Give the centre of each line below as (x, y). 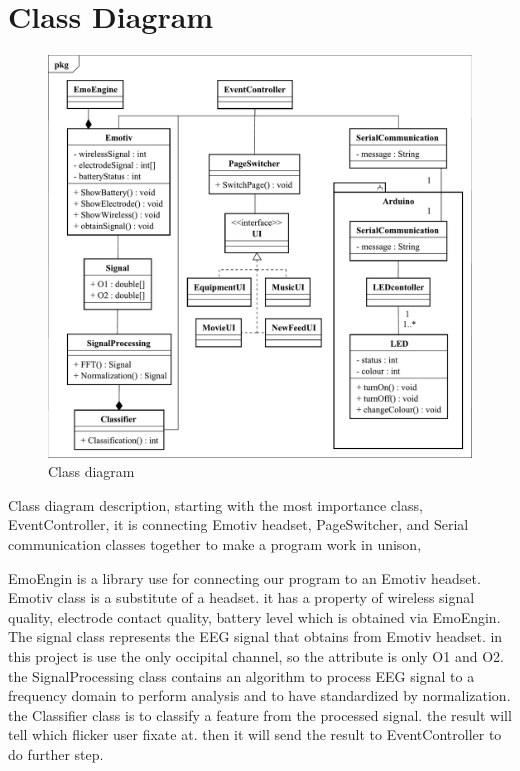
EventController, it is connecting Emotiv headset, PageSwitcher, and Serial (238, 524)
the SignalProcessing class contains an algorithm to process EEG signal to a (241, 675)
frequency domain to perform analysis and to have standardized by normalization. (259, 695)
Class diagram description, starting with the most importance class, (215, 504)
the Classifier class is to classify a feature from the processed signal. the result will (260, 714)
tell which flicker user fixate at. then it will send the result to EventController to (255, 734)
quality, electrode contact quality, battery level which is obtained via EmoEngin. (254, 616)
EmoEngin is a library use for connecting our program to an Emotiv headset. (244, 577)
